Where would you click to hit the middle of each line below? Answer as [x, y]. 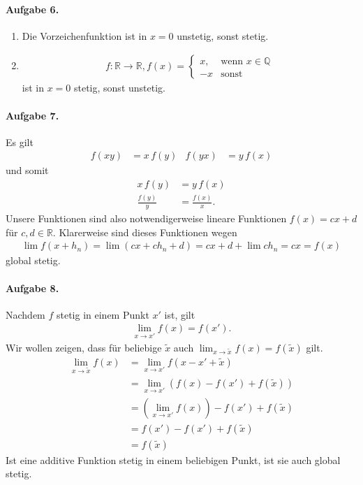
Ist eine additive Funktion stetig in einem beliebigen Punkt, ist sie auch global [173, 459]
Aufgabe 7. [32, 115]
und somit [27, 170]
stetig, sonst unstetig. [119, 88]
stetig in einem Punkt [103, 314]
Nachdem [25, 314]
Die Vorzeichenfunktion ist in [84, 35]
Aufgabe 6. [32, 9]
